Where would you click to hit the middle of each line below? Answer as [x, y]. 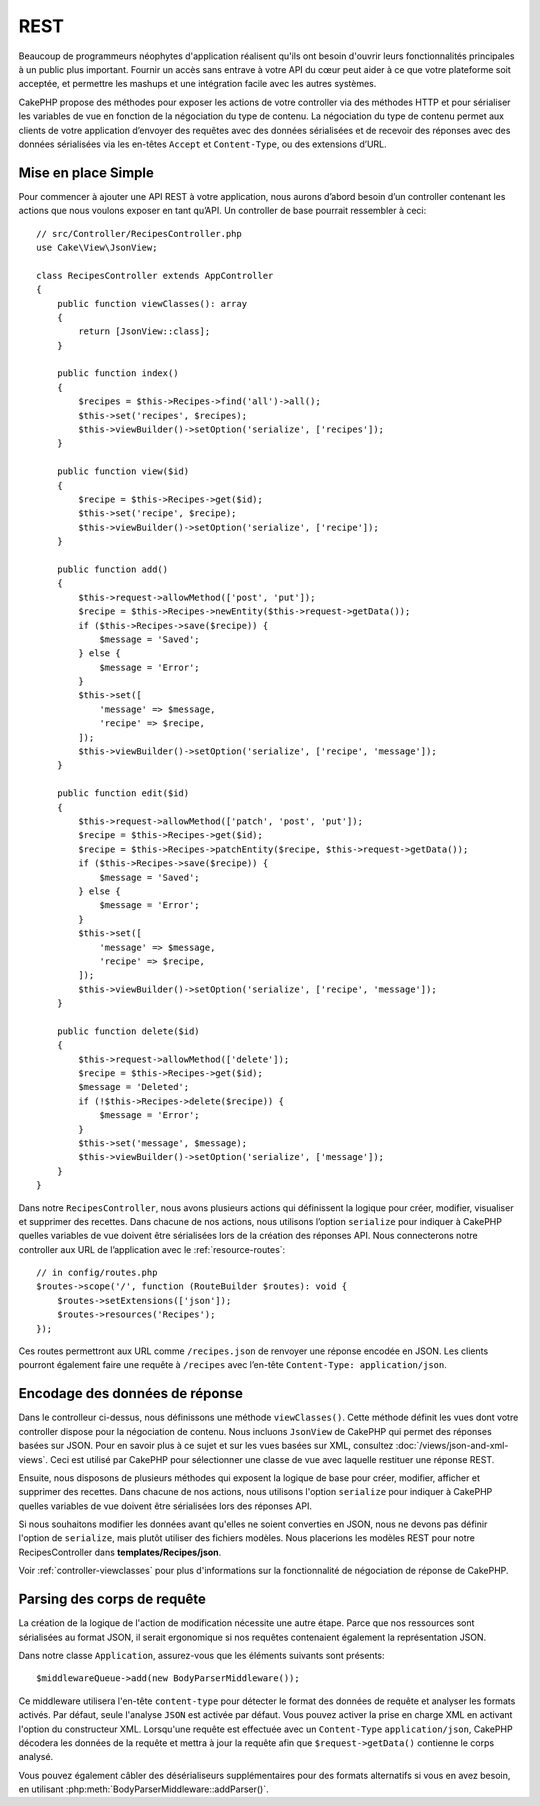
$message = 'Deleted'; [134, 1087]
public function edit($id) [123, 793]
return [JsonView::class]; [144, 331]
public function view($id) [123, 471]
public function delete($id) [128, 1031]
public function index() [117, 373]
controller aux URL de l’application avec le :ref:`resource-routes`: [152, 1249]
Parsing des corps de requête [112, 1599]
